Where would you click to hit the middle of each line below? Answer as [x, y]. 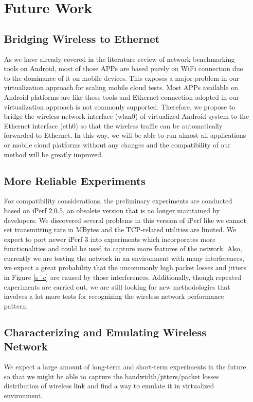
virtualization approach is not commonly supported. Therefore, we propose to [120, 106]
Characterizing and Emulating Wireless [105, 332]
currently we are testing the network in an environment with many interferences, [124, 258]
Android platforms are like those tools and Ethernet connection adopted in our [122, 97]
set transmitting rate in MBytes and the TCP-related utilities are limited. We [120, 229]
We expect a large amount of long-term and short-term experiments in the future [125, 367]
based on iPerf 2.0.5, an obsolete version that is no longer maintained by [112, 210]
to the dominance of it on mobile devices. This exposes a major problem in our [122, 78]
